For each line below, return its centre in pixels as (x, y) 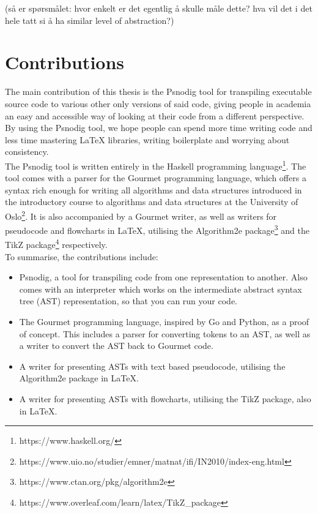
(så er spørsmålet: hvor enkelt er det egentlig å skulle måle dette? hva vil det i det (159, 8)
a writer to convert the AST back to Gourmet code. (116, 346)
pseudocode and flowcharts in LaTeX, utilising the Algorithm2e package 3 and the (157, 229)
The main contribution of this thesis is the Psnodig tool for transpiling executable (158, 92)
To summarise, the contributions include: (82, 256)
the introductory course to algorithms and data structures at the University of (152, 202)
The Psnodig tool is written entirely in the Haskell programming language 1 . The (156, 165)
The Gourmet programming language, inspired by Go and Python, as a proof (164, 322)
